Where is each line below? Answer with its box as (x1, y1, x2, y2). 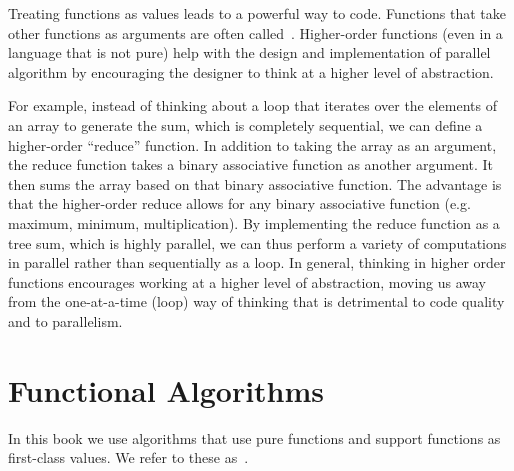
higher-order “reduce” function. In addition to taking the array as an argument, (8, 134, 497, 155)
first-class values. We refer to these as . (8, 447, 249, 468)
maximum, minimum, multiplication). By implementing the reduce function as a (8, 212, 500, 233)
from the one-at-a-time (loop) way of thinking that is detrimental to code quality (8, 291, 505, 312)
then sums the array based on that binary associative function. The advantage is (8, 173, 502, 194)
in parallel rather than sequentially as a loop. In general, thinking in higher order (8, 252, 506, 273)
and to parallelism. (8, 310, 123, 331)
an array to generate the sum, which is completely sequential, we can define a (8, 114, 483, 135)
